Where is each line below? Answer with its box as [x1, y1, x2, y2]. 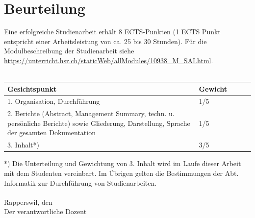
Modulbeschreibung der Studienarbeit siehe [4, 46, 134, 56]
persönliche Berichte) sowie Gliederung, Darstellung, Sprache [7, 118, 190, 128]
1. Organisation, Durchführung [7, 96, 100, 106]
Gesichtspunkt [7, 83, 57, 94]
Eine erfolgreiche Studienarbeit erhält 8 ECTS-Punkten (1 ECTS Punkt [4, 26, 221, 37]
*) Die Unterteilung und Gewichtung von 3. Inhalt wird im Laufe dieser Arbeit [4, 158, 241, 169]
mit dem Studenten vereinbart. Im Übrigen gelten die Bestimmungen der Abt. [4, 168, 239, 178]
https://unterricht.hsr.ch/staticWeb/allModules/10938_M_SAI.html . [4, 55, 213, 65]
